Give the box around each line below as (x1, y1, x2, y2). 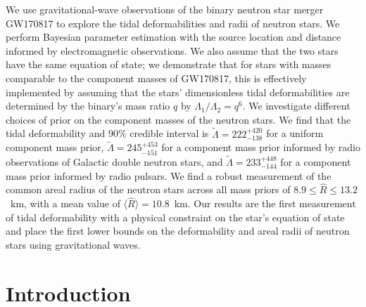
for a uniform (266, 126, 324, 141)
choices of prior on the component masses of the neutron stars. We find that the (6, 112, 351, 126)
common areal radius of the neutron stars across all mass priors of (6, 182, 291, 197)
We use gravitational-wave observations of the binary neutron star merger (6, 2, 324, 16)
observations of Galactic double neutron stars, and (6, 155, 223, 169)
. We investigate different (242, 98, 351, 113)
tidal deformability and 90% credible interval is (6, 126, 209, 141)
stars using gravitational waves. (6, 237, 141, 252)
